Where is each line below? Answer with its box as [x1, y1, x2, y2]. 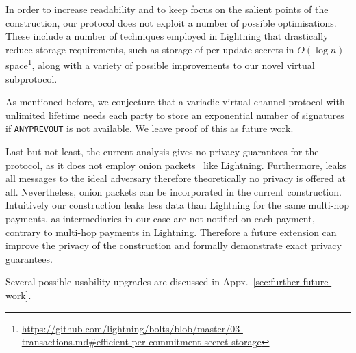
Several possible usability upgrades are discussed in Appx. [5, 274, 249, 289]
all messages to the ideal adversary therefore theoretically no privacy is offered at [5, 171, 346, 185]
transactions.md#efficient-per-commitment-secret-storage [21, 335, 262, 349]
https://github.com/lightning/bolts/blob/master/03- [21, 321, 243, 335]
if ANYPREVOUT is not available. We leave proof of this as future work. [5, 121, 294, 135]
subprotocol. [5, 71, 58, 86]
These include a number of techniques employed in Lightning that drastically [5, 29, 329, 43]
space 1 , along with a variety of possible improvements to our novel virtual [5, 56, 315, 73]
